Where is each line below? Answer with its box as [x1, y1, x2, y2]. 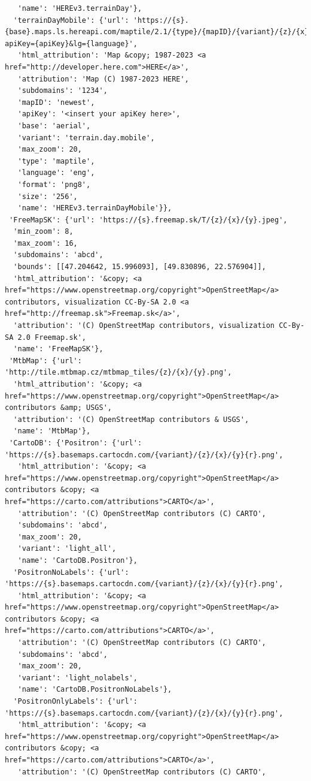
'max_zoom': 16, [13, 239, 78, 248]
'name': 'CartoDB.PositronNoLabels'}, [17, 685, 172, 694]
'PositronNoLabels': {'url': [13, 568, 129, 577]
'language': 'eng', [17, 168, 95, 177]
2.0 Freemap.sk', [17, 333, 87, 342]
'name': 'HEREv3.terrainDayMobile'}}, [17, 204, 172, 213]
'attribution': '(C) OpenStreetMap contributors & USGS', [13, 415, 249, 424]
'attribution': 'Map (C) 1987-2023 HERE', [17, 74, 189, 83]
